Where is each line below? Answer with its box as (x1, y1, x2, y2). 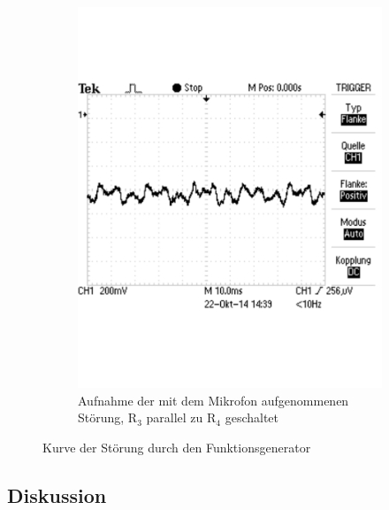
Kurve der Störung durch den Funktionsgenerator (42, 437, 311, 456)
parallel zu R (146, 408, 217, 427)
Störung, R (78, 408, 138, 427)
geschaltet (225, 408, 279, 427)
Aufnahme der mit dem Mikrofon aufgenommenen (78, 390, 349, 409)
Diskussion (7, 481, 107, 508)
